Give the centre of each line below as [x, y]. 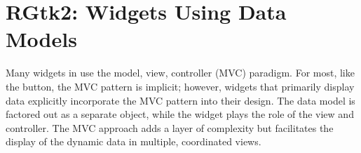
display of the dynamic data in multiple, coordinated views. [134, 141]
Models [41, 39]
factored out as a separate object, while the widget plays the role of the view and [180, 114]
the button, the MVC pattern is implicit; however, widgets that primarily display [180, 86]
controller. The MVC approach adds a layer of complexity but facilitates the [170, 127]
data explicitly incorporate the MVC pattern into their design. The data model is [180, 100]
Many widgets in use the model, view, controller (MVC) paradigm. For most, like [180, 73]
